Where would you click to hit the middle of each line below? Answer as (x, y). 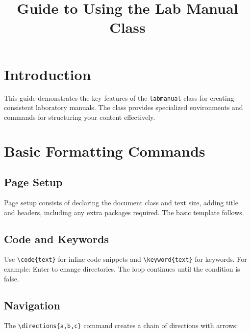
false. (12, 278)
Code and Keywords (56, 238)
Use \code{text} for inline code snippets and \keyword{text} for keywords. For (125, 259)
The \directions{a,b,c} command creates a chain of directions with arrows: (121, 325)
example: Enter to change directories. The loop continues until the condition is (122, 268)
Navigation (32, 305)
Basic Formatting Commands (105, 151)
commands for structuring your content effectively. (80, 117)
